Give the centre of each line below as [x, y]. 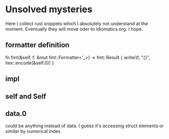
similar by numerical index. [34, 131]
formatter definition [37, 45]
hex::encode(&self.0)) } [30, 63]
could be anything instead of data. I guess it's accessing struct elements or [84, 126]
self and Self [26, 96]
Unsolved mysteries [49, 9]
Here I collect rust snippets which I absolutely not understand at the [77, 24]
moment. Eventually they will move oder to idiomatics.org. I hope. [74, 29]
